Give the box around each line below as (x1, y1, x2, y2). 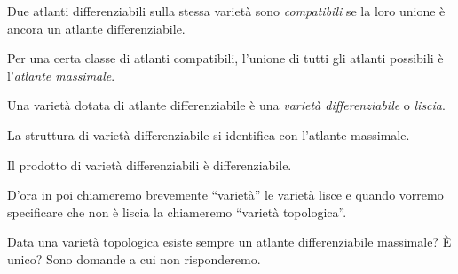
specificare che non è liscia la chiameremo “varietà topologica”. (7, 202, 347, 221)
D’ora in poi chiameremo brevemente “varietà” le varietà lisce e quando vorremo (7, 185, 444, 204)
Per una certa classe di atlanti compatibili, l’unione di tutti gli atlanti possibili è (7, 49, 444, 67)
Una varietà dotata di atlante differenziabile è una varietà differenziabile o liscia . (7, 96, 446, 114)
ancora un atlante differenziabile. (7, 19, 186, 37)
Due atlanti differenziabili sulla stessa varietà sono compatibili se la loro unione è (7, 2, 446, 20)
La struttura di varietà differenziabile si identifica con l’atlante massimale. (7, 125, 410, 144)
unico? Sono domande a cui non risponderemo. (7, 249, 261, 268)
